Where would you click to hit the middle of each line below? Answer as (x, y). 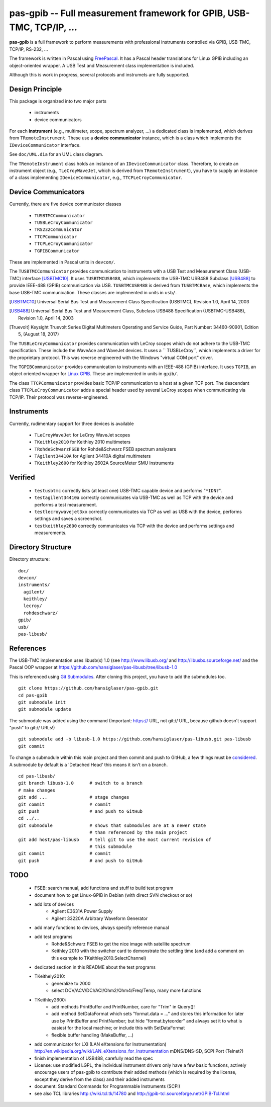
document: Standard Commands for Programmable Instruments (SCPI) (107, 1086)
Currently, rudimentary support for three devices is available (72, 423)
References (28, 648)
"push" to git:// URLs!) (32, 728)
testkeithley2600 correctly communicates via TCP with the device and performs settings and (134, 526)
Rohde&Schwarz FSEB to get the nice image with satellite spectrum (121, 944)
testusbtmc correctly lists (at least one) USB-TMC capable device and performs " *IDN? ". (128, 490)
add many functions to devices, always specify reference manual (102, 927)
